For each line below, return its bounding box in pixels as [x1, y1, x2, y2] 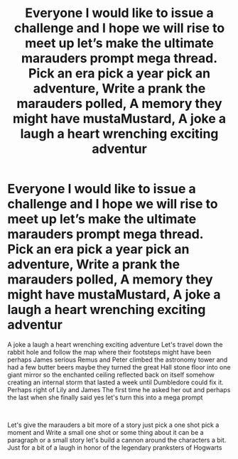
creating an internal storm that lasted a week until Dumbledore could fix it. [7, 378, 224, 387]
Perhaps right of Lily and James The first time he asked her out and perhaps [7, 385, 231, 394]
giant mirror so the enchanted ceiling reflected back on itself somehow [7, 370, 215, 379]
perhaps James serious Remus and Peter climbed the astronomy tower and [7, 355, 228, 364]
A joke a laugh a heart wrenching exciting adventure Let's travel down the [7, 340, 223, 349]
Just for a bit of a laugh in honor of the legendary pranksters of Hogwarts [7, 443, 222, 452]
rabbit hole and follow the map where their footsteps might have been [7, 347, 212, 356]
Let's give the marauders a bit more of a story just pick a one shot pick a [7, 421, 220, 429]
